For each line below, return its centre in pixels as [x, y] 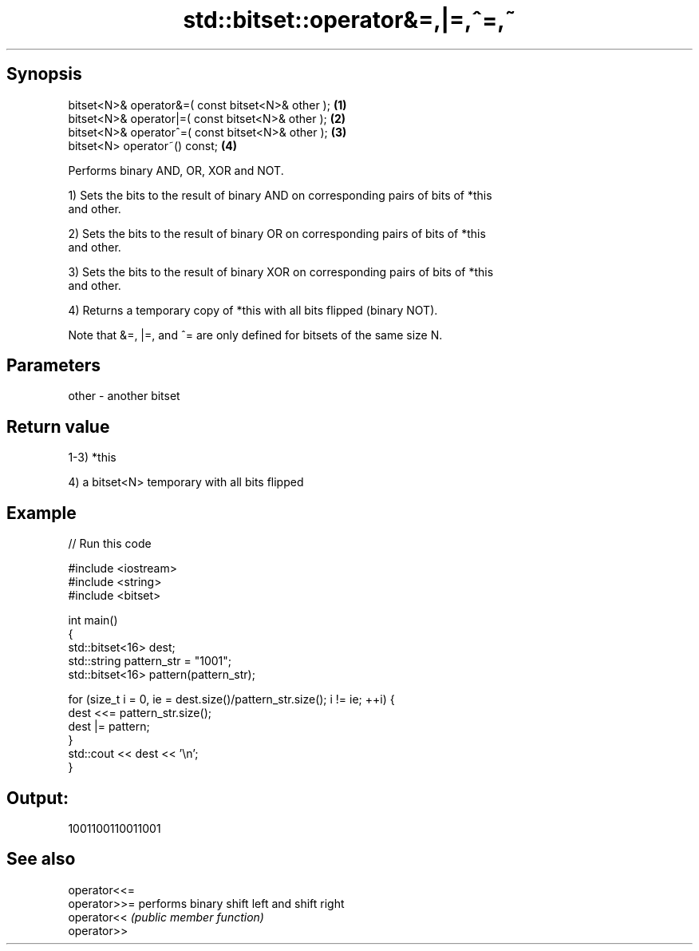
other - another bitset [124, 396]
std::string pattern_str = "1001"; [150, 661]
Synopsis [44, 74]
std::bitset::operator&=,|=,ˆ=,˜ [349, 20]
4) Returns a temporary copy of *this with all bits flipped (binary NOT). [253, 310]
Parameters [53, 366]
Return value [58, 426]
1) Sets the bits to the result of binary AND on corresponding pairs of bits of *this [280, 195]
